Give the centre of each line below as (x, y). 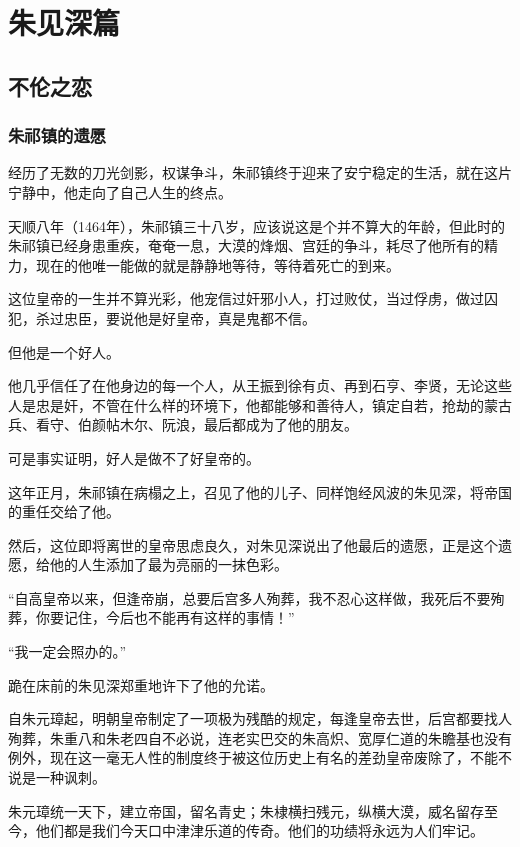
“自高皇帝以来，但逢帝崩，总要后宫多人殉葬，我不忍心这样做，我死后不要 (249, 597)
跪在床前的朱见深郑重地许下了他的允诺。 (141, 684)
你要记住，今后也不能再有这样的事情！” (165, 617)
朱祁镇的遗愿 (57, 135)
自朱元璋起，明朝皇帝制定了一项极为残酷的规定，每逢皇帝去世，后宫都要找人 (260, 718)
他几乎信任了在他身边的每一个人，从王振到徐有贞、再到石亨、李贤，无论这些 (260, 385)
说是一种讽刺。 (57, 777)
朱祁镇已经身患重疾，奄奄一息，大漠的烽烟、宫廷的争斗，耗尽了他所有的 (246, 245)
